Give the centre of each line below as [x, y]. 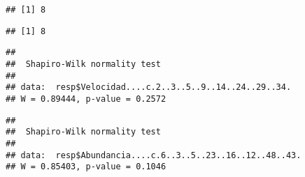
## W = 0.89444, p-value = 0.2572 [86, 99]
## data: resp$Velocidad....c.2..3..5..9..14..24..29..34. [149, 87]
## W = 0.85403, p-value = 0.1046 [86, 167]
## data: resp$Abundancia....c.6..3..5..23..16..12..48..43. [154, 155]
